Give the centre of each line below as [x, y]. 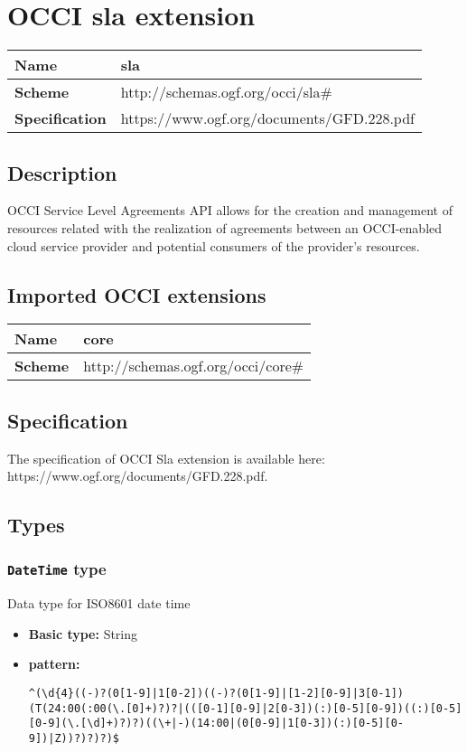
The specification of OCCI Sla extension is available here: [166, 458]
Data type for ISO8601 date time [99, 603]
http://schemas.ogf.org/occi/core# [194, 366]
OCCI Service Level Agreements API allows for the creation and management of [230, 210]
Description [62, 172]
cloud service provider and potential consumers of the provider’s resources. [214, 245]
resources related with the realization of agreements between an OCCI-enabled [225, 227]
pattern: [54, 664]
